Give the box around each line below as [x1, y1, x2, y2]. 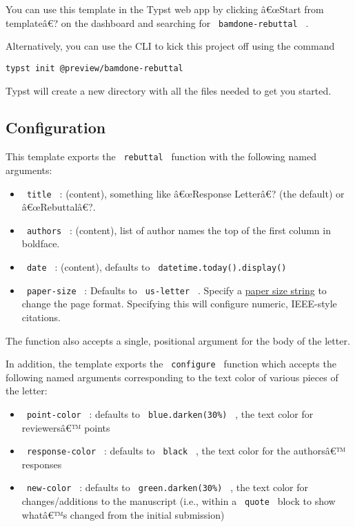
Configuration [6, 117, 106, 138]
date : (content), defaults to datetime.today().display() [26, 260, 287, 274]
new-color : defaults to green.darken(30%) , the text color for [26, 480, 309, 495]
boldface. [21, 236, 60, 251]
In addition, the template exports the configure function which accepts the [6, 356, 336, 371]
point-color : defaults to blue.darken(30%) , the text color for [26, 406, 314, 421]
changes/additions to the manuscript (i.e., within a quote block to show [21, 494, 336, 508]
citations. [21, 309, 61, 324]
